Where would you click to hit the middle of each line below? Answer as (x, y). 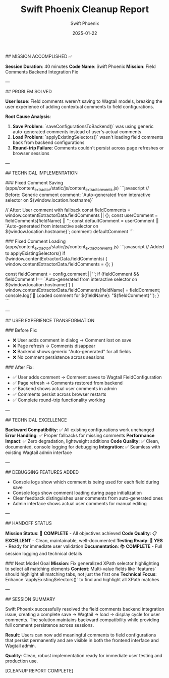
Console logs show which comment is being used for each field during (86, 482)
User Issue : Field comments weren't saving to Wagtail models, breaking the (84, 101)
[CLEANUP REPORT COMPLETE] (39, 670)
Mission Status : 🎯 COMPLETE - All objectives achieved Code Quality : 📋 (81, 533)
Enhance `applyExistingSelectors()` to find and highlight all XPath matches (82, 579)
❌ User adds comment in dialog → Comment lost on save (72, 340)
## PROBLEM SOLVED (29, 91)
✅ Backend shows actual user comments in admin (65, 388)
